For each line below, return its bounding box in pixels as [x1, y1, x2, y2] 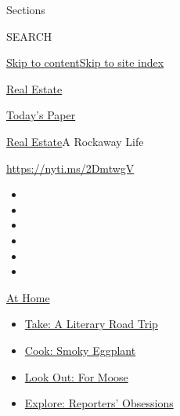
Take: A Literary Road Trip [24, 316, 158, 332]
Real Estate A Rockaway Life [6, 133, 144, 149]
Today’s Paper [6, 107, 76, 123]
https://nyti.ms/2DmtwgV [6, 159, 135, 176]
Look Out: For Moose [24, 368, 128, 385]
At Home [6, 289, 50, 305]
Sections [6, 2, 45, 17]
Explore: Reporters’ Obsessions [24, 395, 174, 411]
